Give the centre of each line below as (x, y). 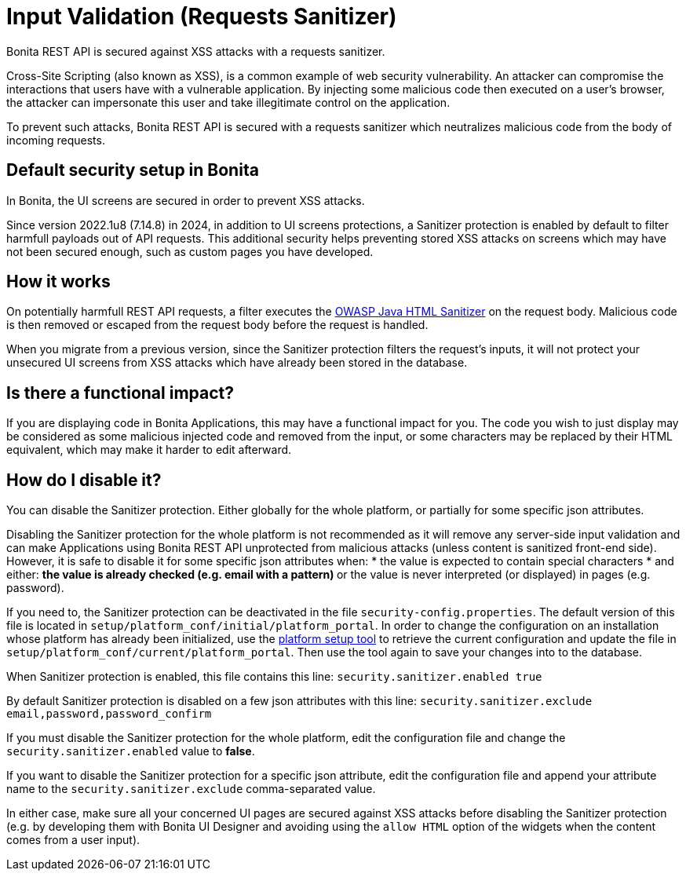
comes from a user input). (73, 840)
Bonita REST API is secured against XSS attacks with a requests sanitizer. (196, 51)
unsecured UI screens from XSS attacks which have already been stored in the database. (237, 363)
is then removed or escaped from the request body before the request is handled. (217, 325)
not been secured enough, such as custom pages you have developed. (190, 251)
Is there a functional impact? (120, 393)
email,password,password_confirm (109, 714)
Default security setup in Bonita (133, 170)
